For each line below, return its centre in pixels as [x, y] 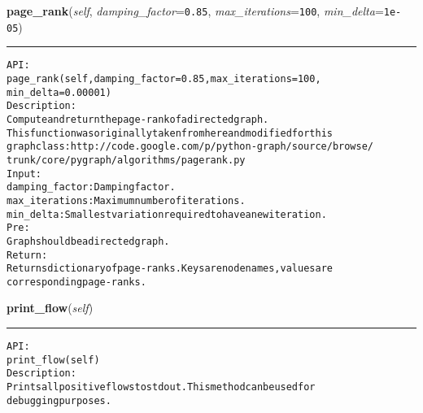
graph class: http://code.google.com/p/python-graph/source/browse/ [190, 147]
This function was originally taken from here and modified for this [170, 133]
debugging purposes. [59, 400]
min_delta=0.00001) [59, 92]
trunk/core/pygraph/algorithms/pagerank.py [126, 160]
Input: [24, 174]
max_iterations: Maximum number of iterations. [126, 200]
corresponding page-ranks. [76, 282]
